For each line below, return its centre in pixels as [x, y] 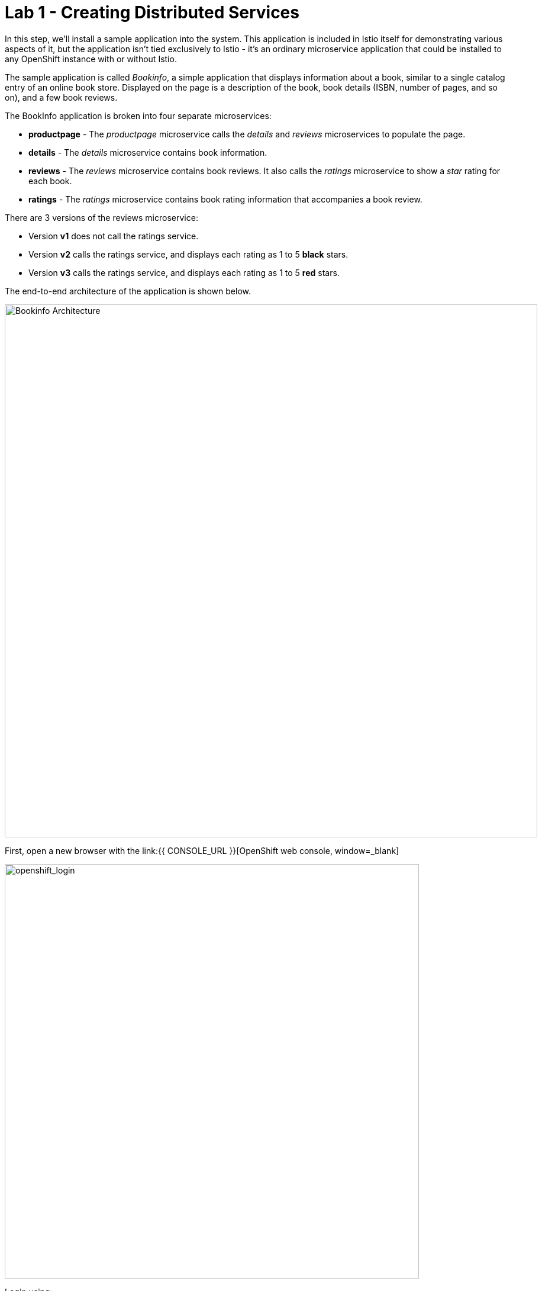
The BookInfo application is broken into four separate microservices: [138, 115]
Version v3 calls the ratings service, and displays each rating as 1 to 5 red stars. [184, 272]
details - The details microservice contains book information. [148, 152]
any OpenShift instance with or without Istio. [91, 59]
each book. [50, 181]
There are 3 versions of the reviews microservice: [101, 217]
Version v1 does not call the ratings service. [114, 236]
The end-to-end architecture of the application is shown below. [128, 291]
